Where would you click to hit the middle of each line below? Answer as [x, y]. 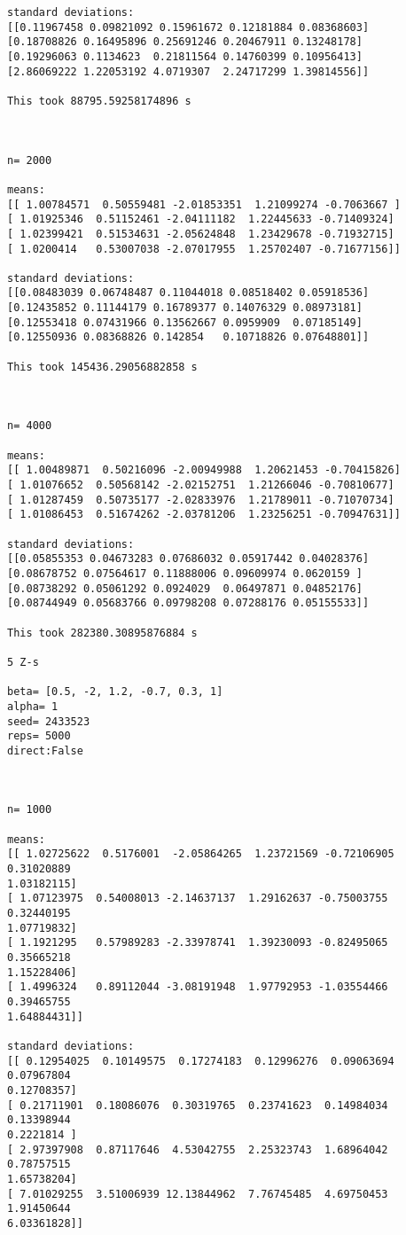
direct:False [45, 750]
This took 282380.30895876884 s [102, 633]
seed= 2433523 [49, 721]
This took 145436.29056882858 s [102, 367]
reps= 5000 [39, 736]
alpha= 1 [33, 706]
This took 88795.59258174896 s [99, 101]
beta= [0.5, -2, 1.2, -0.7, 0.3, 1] [115, 692]
